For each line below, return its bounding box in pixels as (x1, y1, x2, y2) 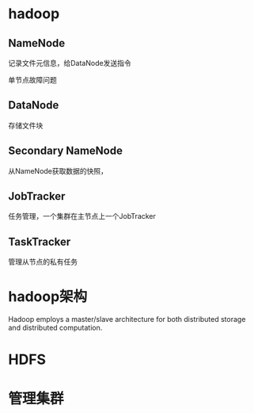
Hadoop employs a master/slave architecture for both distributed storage (8, 315, 246, 324)
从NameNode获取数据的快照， (8, 166, 108, 175)
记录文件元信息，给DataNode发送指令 (8, 59, 132, 67)
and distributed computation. (8, 323, 103, 333)
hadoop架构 (8, 288, 88, 306)
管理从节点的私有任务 (8, 257, 78, 266)
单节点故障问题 (8, 75, 57, 84)
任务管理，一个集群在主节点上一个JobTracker (8, 212, 157, 221)
